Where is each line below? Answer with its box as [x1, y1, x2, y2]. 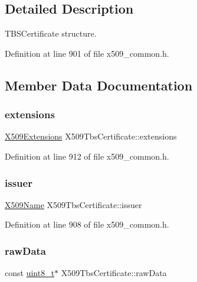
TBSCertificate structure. [5, 27, 97, 40]
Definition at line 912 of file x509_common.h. [5, 150, 169, 162]
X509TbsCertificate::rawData [61, 267, 167, 279]
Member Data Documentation [5, 76, 193, 94]
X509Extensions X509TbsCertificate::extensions [5, 130, 177, 142]
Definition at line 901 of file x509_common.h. [5, 47, 169, 59]
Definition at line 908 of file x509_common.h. [5, 218, 169, 231]
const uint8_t [5, 267, 55, 279]
